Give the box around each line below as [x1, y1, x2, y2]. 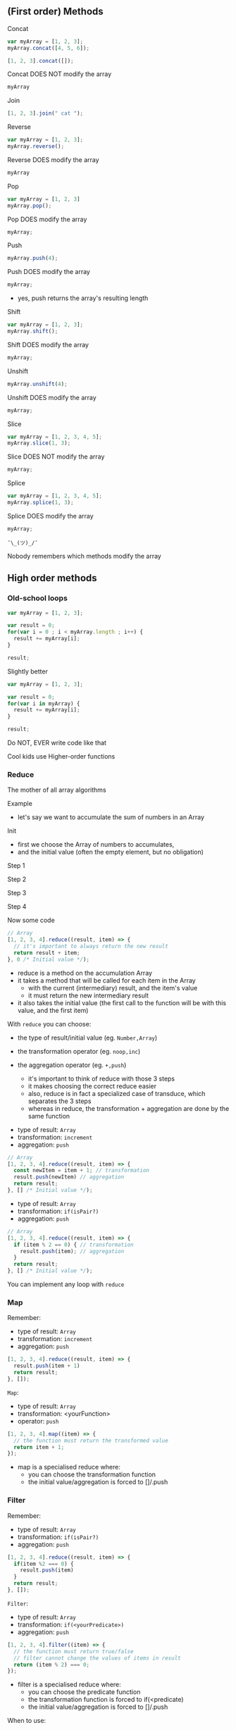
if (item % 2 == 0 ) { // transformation [13, 1241, 134, 1248]
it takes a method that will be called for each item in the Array [17, 976, 196, 985]
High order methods [7, 572, 97, 584]
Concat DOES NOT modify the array [7, 70, 112, 78]
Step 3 [7, 889, 27, 897]
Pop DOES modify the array [7, 215, 87, 223]
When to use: [7, 1717, 46, 1725]
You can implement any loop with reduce [7, 1280, 125, 1288]
